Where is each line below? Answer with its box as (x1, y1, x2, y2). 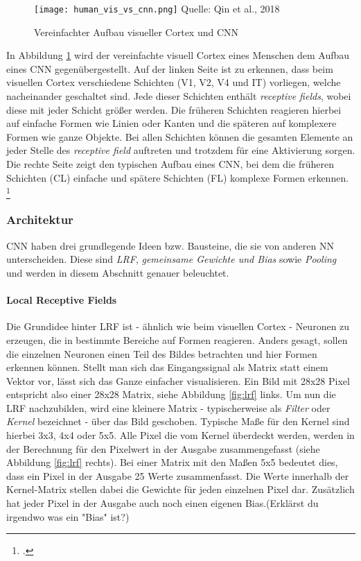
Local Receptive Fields (6, 293, 117, 307)
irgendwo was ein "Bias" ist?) (6, 509, 130, 524)
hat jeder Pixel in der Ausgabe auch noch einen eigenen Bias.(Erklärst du (6, 496, 319, 510)
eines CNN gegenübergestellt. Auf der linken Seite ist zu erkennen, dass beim (6, 61, 333, 76)
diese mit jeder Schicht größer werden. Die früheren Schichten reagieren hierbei (6, 102, 342, 116)
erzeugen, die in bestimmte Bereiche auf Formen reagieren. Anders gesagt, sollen (6, 332, 348, 347)
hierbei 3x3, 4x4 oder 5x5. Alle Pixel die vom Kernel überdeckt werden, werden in (6, 428, 355, 442)
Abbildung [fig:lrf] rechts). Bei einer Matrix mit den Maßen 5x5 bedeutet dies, (6, 455, 338, 469)
